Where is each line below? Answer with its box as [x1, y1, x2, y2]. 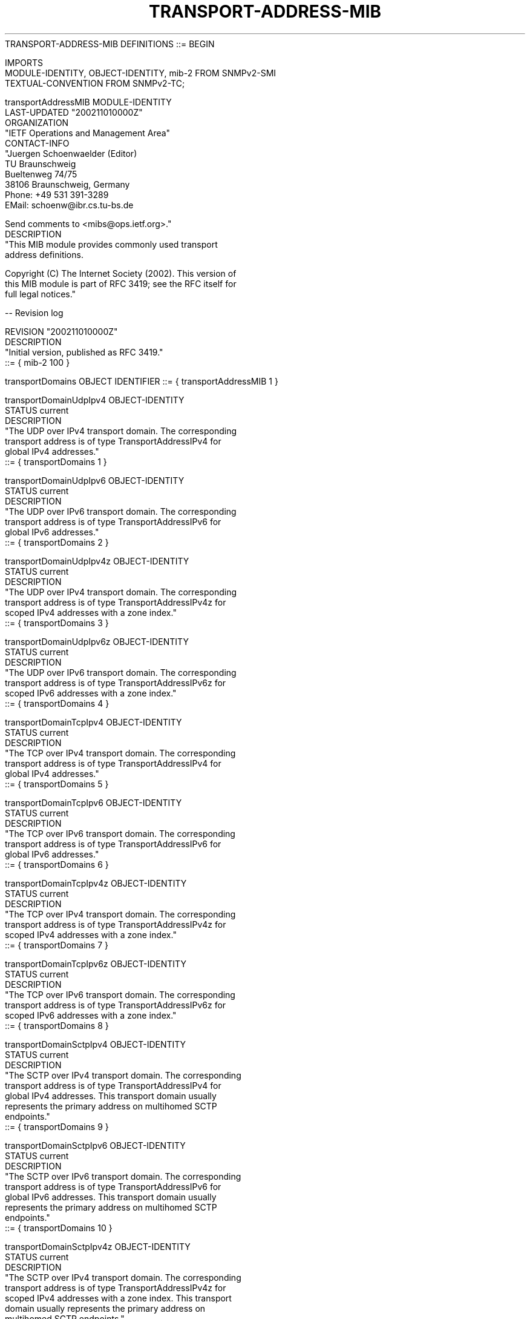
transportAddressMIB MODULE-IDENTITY [5, 96, 172, 107]
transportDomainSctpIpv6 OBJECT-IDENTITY [5, 1140, 186, 1151]
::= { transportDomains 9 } [5, 1121, 109, 1132]
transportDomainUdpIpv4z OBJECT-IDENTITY [5, 555, 189, 566]
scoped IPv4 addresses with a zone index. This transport [5, 1292, 232, 1303]
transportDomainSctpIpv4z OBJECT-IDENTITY [5, 1241, 191, 1252]
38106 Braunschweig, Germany [5, 179, 130, 190]
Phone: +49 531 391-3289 [5, 189, 109, 200]
